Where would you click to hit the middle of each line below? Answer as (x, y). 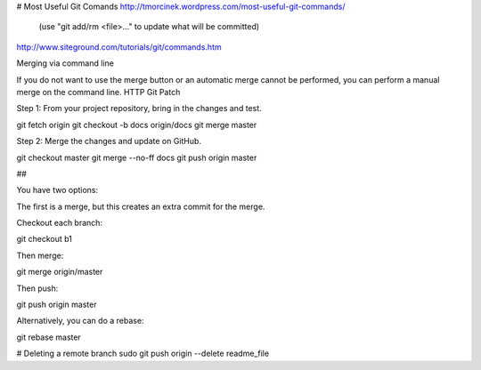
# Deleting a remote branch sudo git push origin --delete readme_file (143, 354)
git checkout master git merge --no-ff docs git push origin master (137, 157)
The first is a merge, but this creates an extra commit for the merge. (141, 206)
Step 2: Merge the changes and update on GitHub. (109, 141)
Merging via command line (65, 63)
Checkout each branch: (59, 223)
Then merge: (40, 255)
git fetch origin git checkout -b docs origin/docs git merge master (137, 125)
